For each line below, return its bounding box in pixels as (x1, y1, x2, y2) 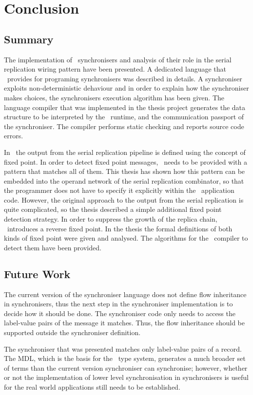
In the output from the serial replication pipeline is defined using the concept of (4, 147, 246, 157)
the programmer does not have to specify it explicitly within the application (4, 185, 234, 195)
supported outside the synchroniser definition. (4, 327, 141, 338)
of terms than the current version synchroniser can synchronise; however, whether (4, 362, 248, 373)
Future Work (4, 266, 71, 281)
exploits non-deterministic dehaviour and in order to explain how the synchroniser (4, 83, 249, 93)
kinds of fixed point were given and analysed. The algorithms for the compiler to (4, 233, 248, 243)
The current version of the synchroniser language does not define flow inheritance (4, 289, 247, 299)
